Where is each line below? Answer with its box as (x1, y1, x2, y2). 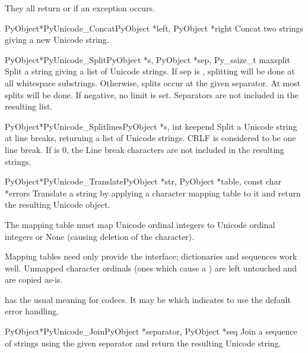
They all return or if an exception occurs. (5, 2, 155, 14)
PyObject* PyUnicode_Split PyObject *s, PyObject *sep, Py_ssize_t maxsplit (5, 53, 290, 65)
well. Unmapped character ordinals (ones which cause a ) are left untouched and (5, 261, 297, 274)
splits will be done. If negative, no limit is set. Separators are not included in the (5, 88, 299, 101)
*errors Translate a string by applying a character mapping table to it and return (5, 186, 301, 199)
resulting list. (5, 100, 53, 113)
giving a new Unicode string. (5, 33, 109, 46)
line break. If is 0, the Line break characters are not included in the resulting (5, 143, 284, 155)
